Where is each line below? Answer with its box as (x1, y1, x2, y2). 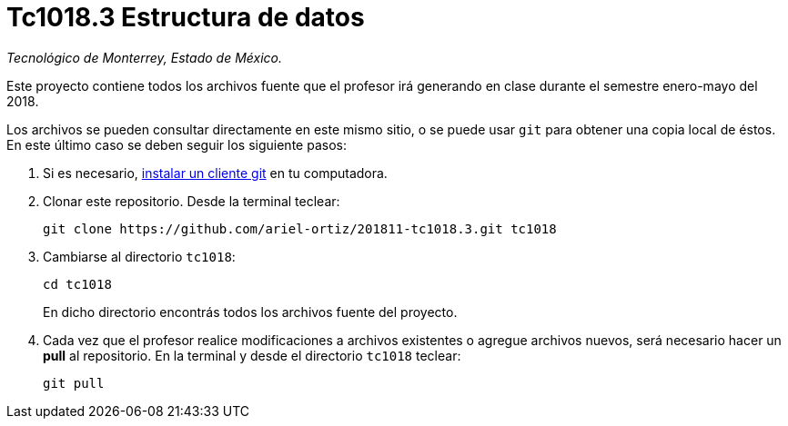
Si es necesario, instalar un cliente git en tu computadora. (43, 164, 388, 181)
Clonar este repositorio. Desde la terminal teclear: (43, 193, 340, 209)
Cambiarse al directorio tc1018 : (43, 248, 236, 264)
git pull (43, 375, 105, 391)
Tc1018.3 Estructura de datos (6, 2, 365, 33)
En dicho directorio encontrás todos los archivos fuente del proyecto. (43, 303, 458, 320)
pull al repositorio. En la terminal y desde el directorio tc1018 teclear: (43, 347, 461, 363)
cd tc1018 (43, 276, 112, 292)
